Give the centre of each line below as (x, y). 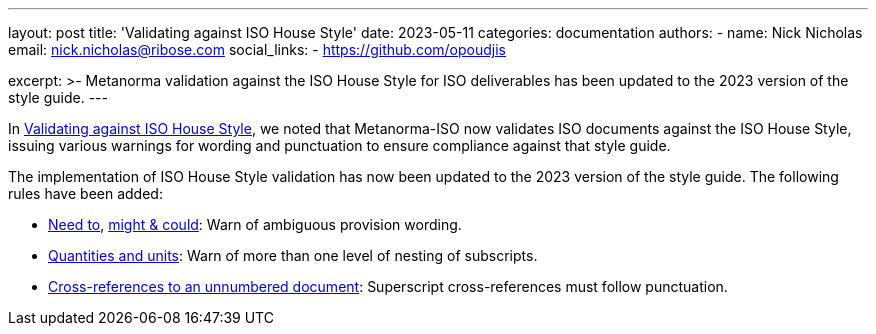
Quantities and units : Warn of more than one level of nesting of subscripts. (293, 255)
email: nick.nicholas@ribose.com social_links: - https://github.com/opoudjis (257, 49)
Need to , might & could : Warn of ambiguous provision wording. (255, 224)
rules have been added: (85, 193)
